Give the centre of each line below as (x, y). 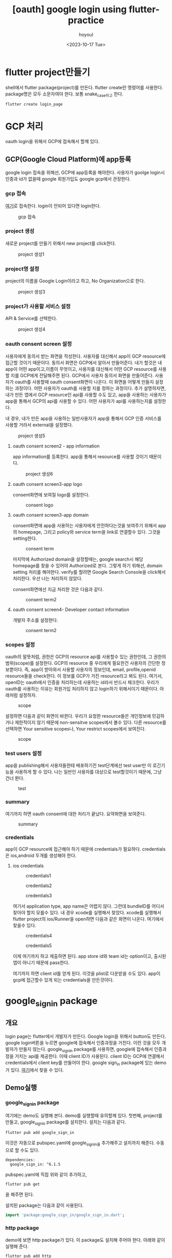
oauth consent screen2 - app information (56, 446)
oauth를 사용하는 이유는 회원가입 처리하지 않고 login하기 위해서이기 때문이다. (82, 689)
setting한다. (25, 538)
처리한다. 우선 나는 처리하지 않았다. (48, 578)
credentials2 (39, 886)
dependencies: (20, 1160)
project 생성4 (32, 329)
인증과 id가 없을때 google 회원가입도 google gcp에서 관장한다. (68, 179)
